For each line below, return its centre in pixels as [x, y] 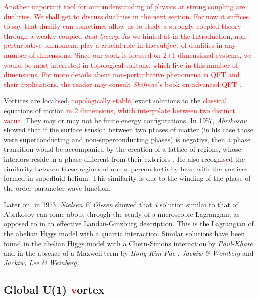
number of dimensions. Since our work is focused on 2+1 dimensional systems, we [128, 55]
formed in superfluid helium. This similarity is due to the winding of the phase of [127, 178]
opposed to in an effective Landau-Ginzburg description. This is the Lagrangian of [129, 224]
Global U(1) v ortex [54, 289]
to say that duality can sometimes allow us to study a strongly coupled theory [123, 26]
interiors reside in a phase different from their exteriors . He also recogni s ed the [125, 158]
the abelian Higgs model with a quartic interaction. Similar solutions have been [125, 234]
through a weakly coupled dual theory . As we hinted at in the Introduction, [118, 35]
